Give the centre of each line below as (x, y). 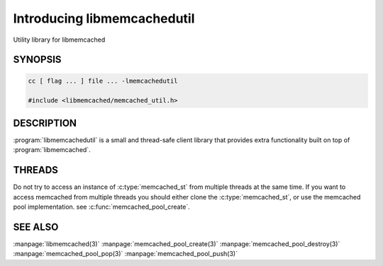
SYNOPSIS (37, 60)
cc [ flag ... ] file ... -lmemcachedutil (103, 81)
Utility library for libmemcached (59, 40)
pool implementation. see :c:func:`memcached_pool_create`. (102, 207)
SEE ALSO (36, 227)
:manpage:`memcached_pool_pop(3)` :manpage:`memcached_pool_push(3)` (125, 254)
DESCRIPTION (45, 123)
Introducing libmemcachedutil (104, 18)
